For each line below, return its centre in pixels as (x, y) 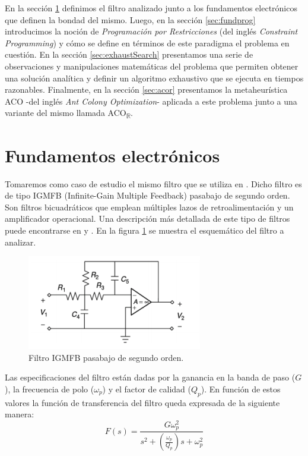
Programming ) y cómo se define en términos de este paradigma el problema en (147, 43)
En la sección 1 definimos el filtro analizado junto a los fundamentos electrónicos (151, 8)
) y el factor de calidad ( (147, 389)
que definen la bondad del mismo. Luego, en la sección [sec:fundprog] (130, 19)
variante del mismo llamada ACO (66, 113)
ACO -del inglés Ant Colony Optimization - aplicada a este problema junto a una (151, 101)
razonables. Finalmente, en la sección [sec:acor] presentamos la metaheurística (146, 89)
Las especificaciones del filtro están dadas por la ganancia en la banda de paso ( (150, 377)
